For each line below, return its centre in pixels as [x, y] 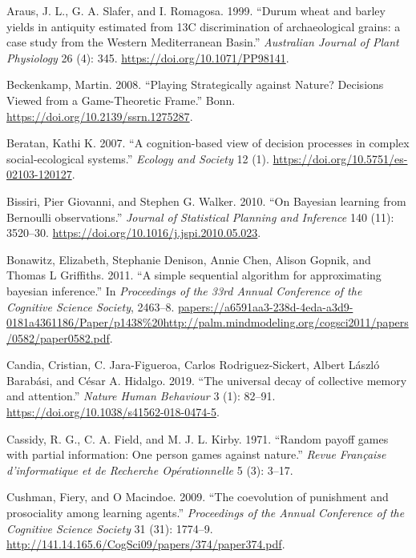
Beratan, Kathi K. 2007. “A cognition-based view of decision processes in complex [208, 143]
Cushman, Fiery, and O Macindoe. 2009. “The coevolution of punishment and [198, 497]
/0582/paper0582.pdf [58, 337]
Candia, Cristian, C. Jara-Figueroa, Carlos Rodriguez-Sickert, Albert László [193, 365]
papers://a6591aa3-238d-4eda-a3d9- [266, 306]
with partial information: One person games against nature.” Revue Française [196, 454]
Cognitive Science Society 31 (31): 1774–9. [110, 528]
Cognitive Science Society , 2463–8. [91, 306]
